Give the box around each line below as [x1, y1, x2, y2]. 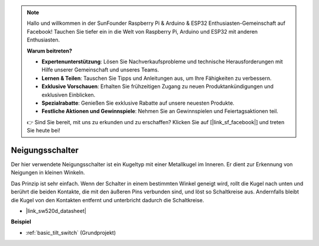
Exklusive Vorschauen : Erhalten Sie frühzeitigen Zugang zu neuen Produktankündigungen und [41, 83, 274, 90]
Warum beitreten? [27, 47, 73, 54]
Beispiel [11, 218, 31, 225]
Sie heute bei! [27, 127, 60, 134]
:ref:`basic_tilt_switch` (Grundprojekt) [25, 229, 116, 236]
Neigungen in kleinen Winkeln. [11, 169, 85, 176]
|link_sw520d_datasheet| [25, 207, 87, 214]
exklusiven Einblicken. [41, 91, 96, 98]
